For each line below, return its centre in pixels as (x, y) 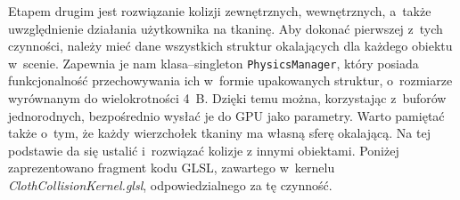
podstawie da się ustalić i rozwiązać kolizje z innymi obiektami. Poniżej (204, 150)
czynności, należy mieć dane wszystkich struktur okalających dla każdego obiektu (230, 46)
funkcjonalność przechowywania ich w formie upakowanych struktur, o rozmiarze (230, 80)
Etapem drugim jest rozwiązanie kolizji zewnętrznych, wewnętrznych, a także (220, 11)
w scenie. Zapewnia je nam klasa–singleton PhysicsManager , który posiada (214, 63)
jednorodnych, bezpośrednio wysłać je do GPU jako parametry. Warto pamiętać (226, 115)
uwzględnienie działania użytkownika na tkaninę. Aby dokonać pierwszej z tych (226, 28)
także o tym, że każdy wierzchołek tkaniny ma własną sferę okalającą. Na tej (219, 133)
